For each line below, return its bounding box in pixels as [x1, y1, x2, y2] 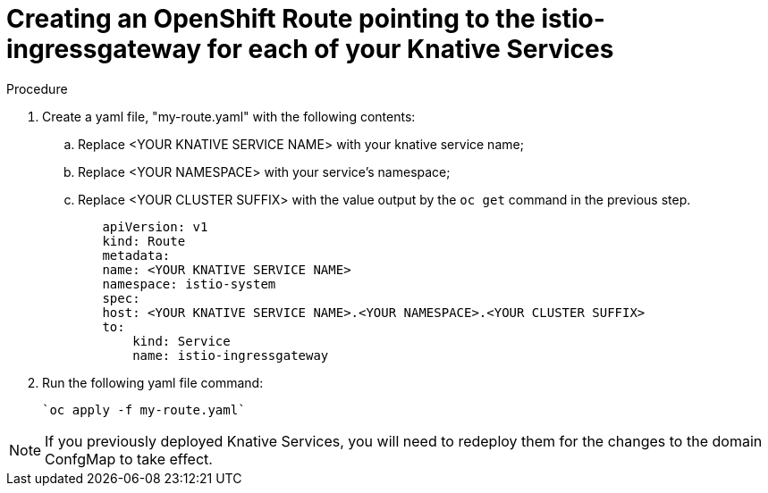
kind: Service [132, 333, 231, 348]
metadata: [102, 247, 171, 263]
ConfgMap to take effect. [45, 449, 213, 468]
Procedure [6, 80, 68, 96]
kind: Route [102, 233, 186, 248]
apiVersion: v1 [102, 219, 208, 234]
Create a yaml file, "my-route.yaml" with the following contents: [42, 108, 416, 124]
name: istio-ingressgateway [132, 347, 329, 363]
